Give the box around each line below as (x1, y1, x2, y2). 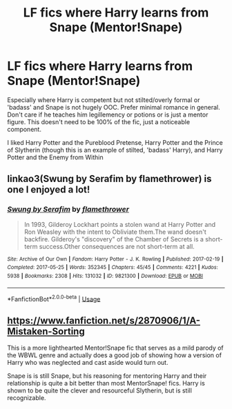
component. (7, 125, 41, 133)
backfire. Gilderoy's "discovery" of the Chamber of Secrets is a (23, 235, 204, 243)
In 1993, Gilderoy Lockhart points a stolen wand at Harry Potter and (23, 220, 216, 228)
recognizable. (7, 394, 46, 402)
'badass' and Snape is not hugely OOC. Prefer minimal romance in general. (7, 103, 220, 111)
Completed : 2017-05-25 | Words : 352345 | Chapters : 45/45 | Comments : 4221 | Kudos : (7, 264, 219, 271)
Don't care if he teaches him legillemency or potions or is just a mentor (7, 110, 209, 119)
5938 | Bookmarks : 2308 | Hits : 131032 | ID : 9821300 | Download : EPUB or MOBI (7, 272, 204, 279)
